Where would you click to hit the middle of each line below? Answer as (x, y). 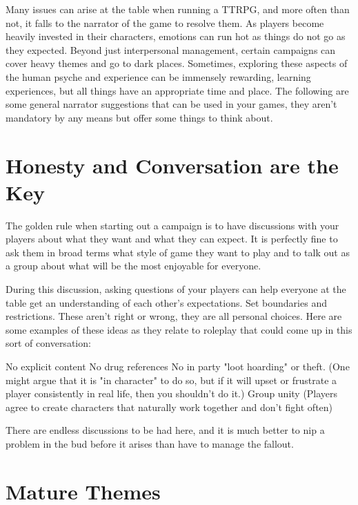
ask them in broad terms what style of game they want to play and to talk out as (178, 252)
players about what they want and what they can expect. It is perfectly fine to (172, 239)
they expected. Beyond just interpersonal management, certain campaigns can (171, 49)
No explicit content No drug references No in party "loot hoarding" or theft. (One (178, 366)
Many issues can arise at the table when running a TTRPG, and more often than (178, 9)
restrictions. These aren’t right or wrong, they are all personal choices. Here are (174, 316)
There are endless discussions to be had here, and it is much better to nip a (165, 430)
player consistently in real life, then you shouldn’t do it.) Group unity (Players (172, 393)
